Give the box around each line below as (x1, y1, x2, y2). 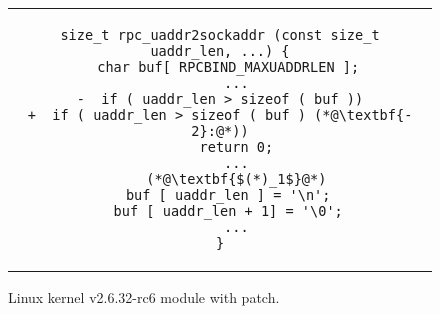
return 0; (199, 139, 274, 155)
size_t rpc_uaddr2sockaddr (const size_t (60, 27, 380, 43)
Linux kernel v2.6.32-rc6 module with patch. (8, 287, 280, 307)
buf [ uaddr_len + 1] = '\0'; (113, 203, 343, 219)
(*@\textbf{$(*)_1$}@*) (146, 171, 327, 187)
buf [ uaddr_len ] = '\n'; (125, 187, 331, 203)
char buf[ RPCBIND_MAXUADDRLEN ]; (97, 59, 360, 75)
